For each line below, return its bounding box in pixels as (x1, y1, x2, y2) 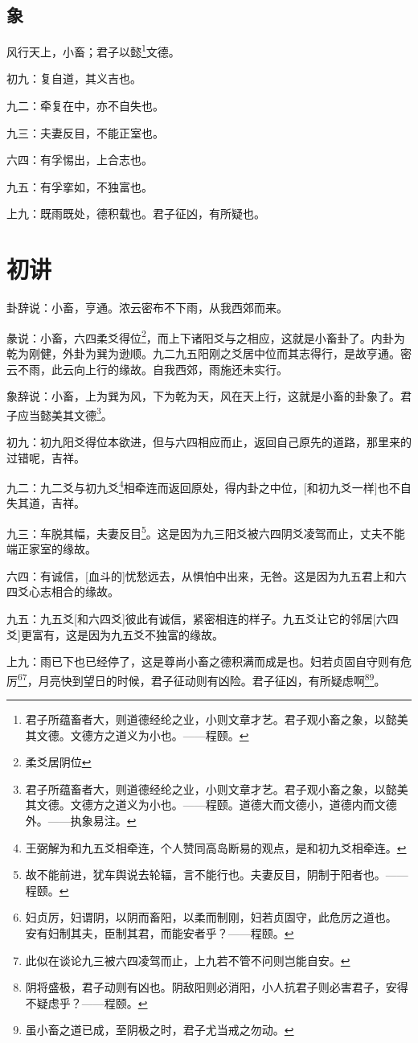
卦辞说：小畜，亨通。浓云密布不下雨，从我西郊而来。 (6, 299, 288, 316)
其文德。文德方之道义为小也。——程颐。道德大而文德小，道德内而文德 (25, 796, 397, 813)
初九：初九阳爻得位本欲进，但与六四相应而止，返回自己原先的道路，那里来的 (6, 433, 412, 450)
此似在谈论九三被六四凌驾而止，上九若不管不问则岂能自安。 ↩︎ (25, 951, 350, 968)
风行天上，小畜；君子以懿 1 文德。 (6, 41, 180, 60)
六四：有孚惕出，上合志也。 (6, 151, 153, 168)
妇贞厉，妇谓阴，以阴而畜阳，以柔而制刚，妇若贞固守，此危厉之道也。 (25, 909, 397, 926)
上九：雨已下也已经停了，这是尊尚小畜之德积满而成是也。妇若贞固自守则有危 (6, 653, 412, 670)
